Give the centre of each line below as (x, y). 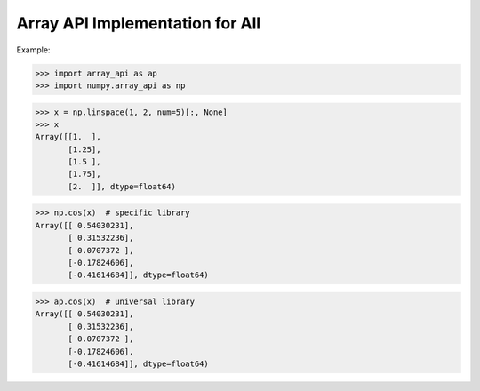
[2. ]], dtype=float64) (122, 186)
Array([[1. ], (68, 137)
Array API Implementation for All (139, 23)
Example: (33, 50)
